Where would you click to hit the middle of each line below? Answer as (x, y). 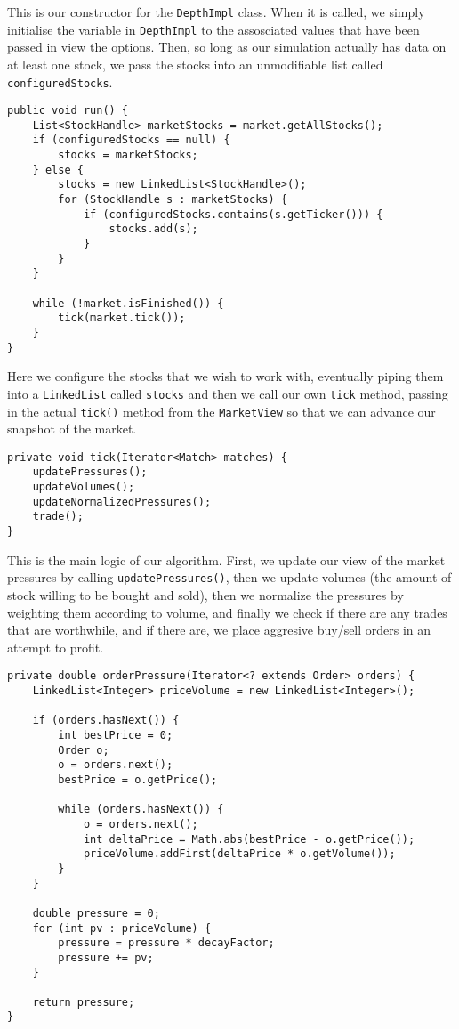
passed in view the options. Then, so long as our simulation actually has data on (227, 47)
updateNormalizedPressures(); (122, 502)
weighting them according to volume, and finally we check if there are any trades (227, 612)
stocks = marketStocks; (128, 155)
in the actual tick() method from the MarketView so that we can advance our (221, 411)
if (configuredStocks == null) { (131, 140)
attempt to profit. (56, 647)
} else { (58, 170)
